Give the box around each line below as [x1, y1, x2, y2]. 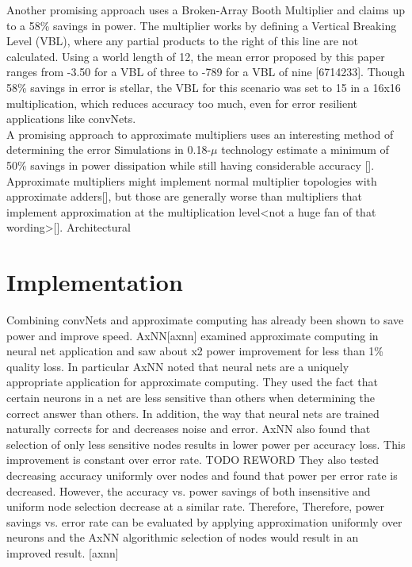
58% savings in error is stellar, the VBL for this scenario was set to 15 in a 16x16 [6, 79, 401, 95]
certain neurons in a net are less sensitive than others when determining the [6, 389, 375, 405]
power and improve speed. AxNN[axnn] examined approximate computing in [6, 327, 379, 343]
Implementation [6, 266, 183, 298]
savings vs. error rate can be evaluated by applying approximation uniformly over [6, 513, 402, 530]
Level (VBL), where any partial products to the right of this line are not [6, 33, 358, 49]
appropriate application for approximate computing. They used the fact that [6, 374, 378, 390]
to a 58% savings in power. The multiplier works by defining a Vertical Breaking [6, 17, 397, 33]
